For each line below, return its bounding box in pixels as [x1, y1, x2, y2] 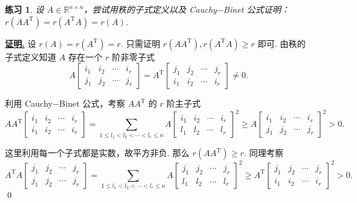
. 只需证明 [120, 37, 160, 49]
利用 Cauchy [5, 97, 53, 110]
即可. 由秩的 [258, 37, 306, 49]
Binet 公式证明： [223, 3, 290, 15]
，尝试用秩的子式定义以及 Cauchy [84, 3, 217, 15]
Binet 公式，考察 [59, 97, 125, 110]
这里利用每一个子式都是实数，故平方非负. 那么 [5, 146, 190, 159]
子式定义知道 [5, 50, 56, 63]
